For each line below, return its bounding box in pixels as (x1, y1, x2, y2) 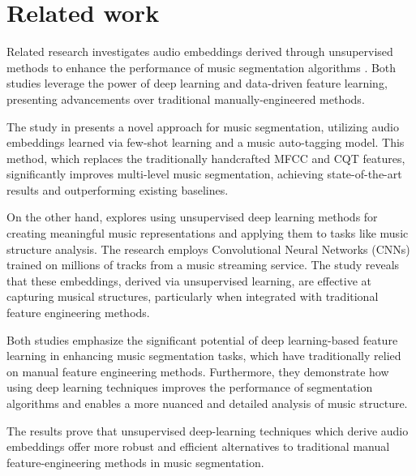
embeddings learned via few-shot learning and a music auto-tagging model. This (6, 134, 405, 151)
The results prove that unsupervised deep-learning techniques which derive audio (6, 422, 409, 439)
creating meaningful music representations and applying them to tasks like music (6, 225, 409, 242)
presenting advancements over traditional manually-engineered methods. (6, 90, 365, 107)
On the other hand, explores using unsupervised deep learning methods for (6, 208, 378, 225)
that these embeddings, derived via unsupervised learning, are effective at (6, 272, 372, 289)
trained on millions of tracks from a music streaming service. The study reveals (6, 256, 400, 273)
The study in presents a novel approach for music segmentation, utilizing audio (6, 118, 399, 135)
